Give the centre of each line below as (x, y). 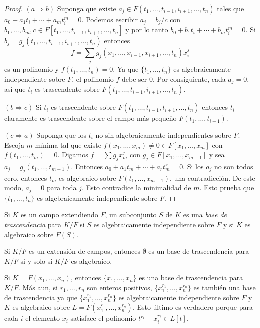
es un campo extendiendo (59, 214)
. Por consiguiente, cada (189, 78)
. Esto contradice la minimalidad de (136, 187)
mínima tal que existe (68, 145)
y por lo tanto (147, 29)
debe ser (134, 78)
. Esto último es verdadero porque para (193, 307)
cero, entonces (26, 177)
